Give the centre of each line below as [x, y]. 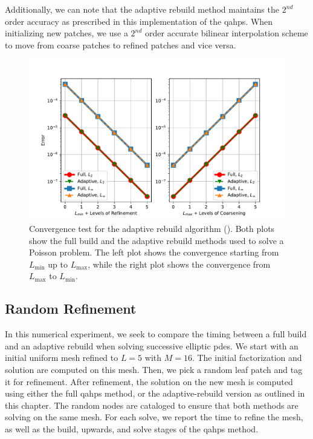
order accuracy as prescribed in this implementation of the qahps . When [139, 21]
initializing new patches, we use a [66, 33]
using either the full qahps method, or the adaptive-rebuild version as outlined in [155, 393]
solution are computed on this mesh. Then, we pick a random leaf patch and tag [154, 369]
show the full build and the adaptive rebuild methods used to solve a [156, 240]
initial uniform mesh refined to [62, 358]
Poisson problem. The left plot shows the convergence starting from [154, 252]
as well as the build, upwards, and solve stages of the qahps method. [132, 428]
